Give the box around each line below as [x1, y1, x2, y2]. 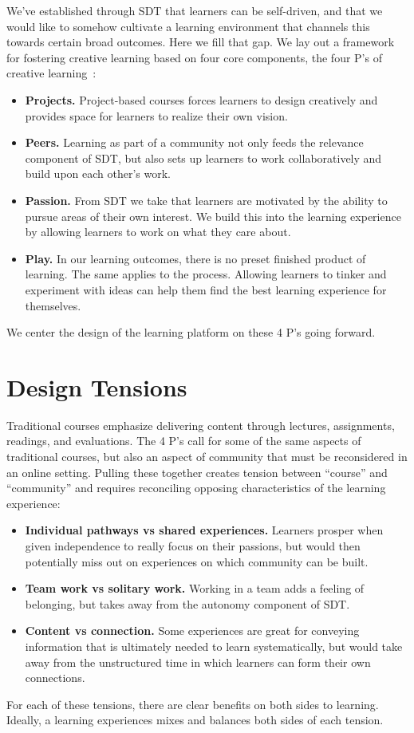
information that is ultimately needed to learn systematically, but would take [25, 637, 403, 654]
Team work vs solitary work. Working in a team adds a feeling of [25, 580, 365, 597]
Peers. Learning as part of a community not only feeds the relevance [25, 134, 364, 151]
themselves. [25, 297, 81, 313]
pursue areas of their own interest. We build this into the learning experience [25, 207, 401, 224]
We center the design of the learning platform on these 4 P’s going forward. [6, 324, 376, 341]
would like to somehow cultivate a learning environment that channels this [6, 18, 370, 34]
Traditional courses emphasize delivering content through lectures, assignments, [6, 416, 395, 433]
